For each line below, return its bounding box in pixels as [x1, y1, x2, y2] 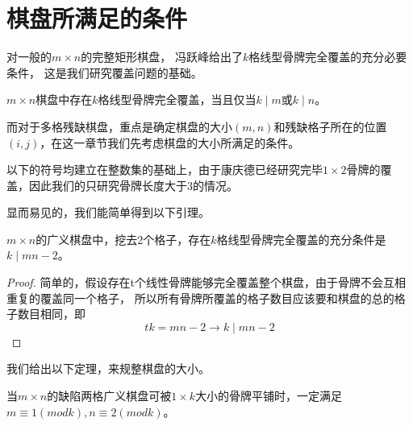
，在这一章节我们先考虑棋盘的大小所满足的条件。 [40, 134, 300, 151]
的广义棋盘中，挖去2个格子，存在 [35, 230, 211, 247]
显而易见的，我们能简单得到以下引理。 [6, 204, 210, 221]
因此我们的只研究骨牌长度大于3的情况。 [28, 176, 238, 193]
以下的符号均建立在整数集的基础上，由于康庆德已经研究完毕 [6, 161, 323, 178]
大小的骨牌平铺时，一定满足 [195, 387, 343, 404]
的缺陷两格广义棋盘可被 [47, 387, 172, 404]
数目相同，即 [17, 305, 86, 322]
